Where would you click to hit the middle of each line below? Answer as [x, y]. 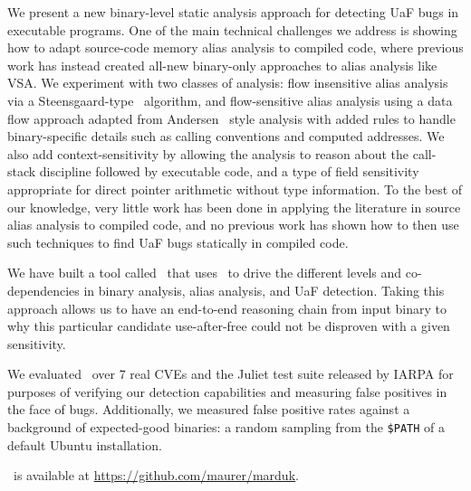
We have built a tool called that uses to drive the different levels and [205, 273]
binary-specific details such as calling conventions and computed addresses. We [226, 136]
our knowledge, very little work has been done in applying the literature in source [234, 207]
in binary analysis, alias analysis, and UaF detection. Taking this [264, 290]
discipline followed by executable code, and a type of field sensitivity [229, 171]
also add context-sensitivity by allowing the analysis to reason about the [208, 153]
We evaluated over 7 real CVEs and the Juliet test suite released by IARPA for [231, 374]
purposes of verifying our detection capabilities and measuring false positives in [227, 391]
